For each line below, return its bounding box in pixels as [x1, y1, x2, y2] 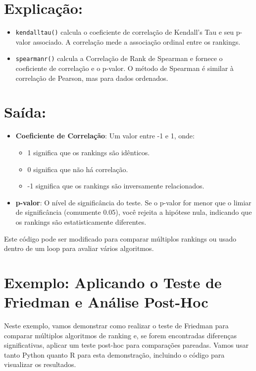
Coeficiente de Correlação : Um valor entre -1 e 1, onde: [15, 130, 195, 141]
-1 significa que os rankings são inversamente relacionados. [27, 181, 205, 191]
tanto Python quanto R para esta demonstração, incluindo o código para [4, 349, 225, 360]
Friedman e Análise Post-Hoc [4, 292, 208, 312]
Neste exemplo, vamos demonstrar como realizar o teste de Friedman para [4, 320, 229, 330]
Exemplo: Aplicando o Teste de [4, 272, 222, 292]
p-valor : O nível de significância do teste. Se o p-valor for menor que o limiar [15, 197, 252, 207]
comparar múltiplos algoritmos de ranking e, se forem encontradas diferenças [4, 330, 237, 340]
